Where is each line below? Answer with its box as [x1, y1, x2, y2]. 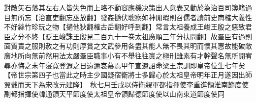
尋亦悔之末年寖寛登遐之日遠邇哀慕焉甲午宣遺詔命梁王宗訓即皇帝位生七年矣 [4, 60, 245, 70]
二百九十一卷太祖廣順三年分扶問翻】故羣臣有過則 [93, 31, 252, 41]
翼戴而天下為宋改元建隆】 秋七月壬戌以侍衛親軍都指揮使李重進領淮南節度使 [4, 79, 249, 89]
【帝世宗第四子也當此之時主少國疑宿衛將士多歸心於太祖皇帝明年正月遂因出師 [4, 70, 252, 80]
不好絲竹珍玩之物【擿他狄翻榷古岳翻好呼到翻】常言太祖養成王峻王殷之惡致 [4, 22, 245, 32]
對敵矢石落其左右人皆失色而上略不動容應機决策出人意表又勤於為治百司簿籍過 [4, 2, 252, 12]
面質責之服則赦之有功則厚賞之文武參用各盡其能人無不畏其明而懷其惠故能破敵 [4, 41, 252, 51]
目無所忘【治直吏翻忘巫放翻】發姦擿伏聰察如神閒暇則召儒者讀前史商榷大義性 [4, 12, 252, 22]
